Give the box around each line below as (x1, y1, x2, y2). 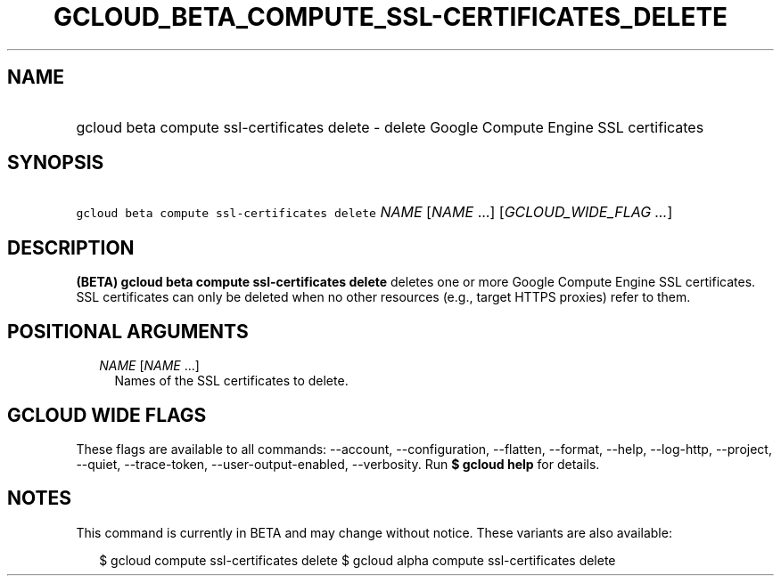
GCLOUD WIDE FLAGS (7, 403, 207, 426)
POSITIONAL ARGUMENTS (7, 320, 249, 343)
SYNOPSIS (7, 151, 104, 174)
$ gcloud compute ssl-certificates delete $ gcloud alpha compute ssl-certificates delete (99, 552, 616, 568)
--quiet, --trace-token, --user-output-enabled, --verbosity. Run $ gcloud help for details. (76, 456, 600, 472)
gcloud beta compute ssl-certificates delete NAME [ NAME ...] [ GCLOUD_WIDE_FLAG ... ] (76, 203, 673, 222)
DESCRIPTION (7, 236, 135, 259)
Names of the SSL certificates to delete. (114, 373, 349, 389)
